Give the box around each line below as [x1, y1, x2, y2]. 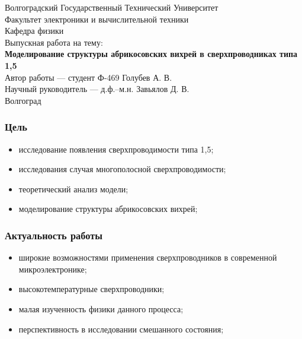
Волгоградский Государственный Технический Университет [5, 1, 219, 13]
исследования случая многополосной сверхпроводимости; [18, 163, 226, 175]
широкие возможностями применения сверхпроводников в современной [18, 251, 277, 264]
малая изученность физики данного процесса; [18, 302, 184, 315]
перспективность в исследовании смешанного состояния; [18, 322, 224, 335]
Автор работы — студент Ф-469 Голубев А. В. [5, 71, 172, 83]
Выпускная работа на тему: [5, 36, 103, 48]
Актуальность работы [5, 227, 103, 242]
